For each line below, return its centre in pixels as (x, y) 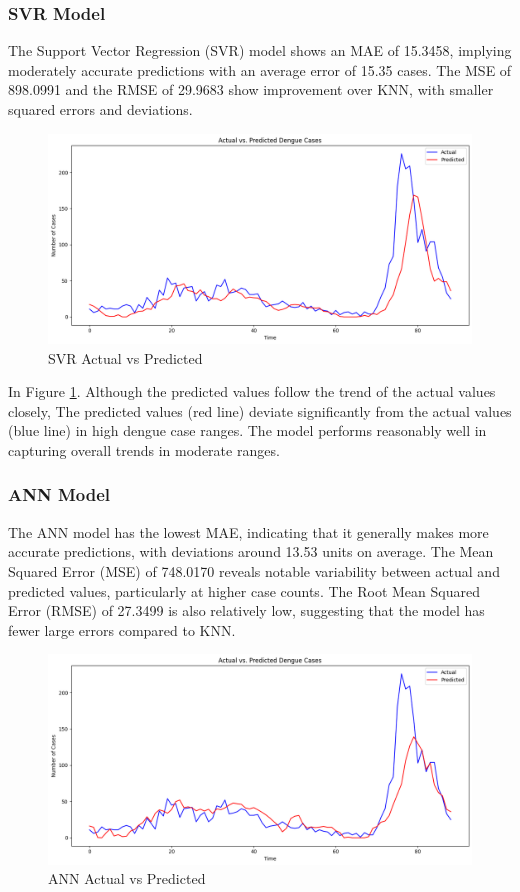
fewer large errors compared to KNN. (122, 629)
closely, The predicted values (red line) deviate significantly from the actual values (260, 410)
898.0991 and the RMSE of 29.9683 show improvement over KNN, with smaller (251, 89)
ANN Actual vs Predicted (127, 878)
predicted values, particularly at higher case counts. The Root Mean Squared (244, 590)
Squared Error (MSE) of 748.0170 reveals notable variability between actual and (254, 570)
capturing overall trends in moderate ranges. (144, 449)
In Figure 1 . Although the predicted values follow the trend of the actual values (252, 391)
